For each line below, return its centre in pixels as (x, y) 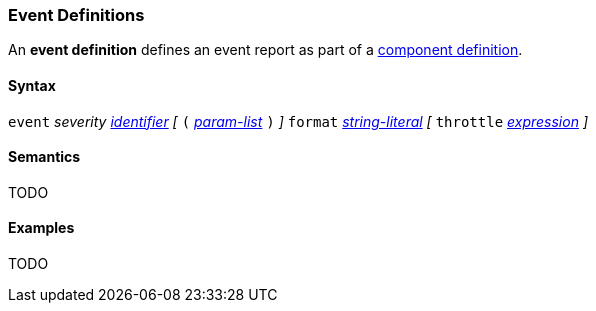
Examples (41, 228)
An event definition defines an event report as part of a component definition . (265, 50)
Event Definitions (76, 15)
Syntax (32, 85)
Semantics (44, 157)
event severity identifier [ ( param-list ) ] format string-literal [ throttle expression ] (298, 121)
